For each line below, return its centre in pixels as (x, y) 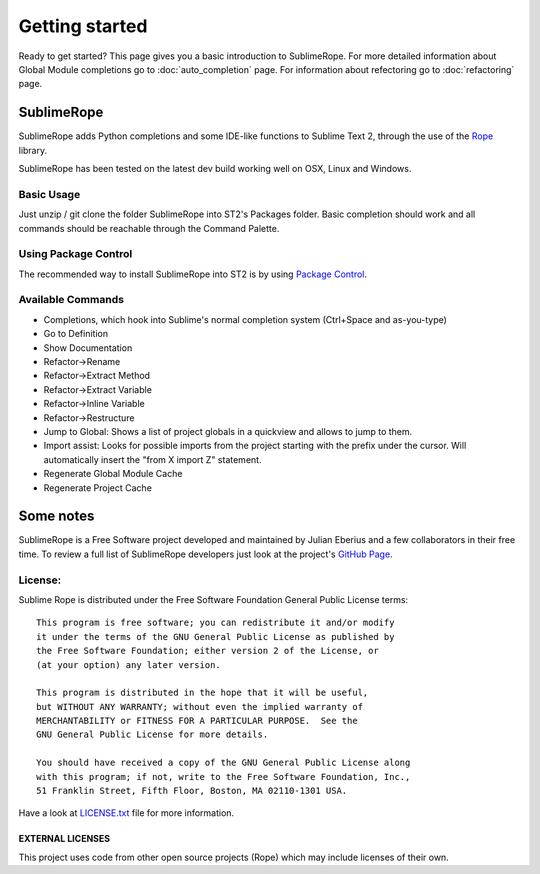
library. (33, 150)
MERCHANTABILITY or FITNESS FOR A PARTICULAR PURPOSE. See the (197, 721)
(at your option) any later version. (129, 664)
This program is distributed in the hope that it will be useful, (202, 693)
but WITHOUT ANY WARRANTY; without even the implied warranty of (200, 706)
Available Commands (71, 300)
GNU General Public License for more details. (152, 734)
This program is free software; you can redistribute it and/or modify (215, 623)
